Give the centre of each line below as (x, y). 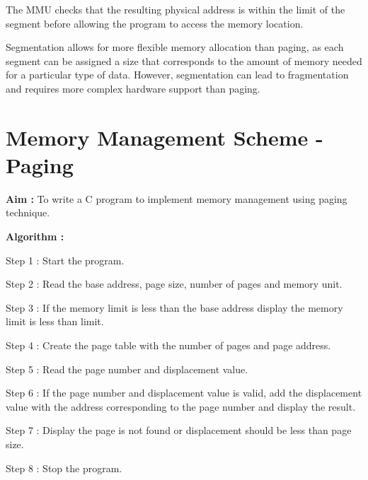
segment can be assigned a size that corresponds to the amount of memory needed (184, 60)
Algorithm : (35, 236)
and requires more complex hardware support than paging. (133, 88)
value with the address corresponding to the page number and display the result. (181, 406)
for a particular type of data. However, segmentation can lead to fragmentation (177, 75)
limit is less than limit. (55, 321)
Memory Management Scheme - (165, 137)
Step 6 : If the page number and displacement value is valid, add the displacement (184, 393)
